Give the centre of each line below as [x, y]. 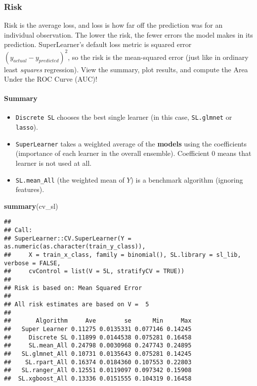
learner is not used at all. [54, 163]
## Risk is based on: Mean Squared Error [73, 288]
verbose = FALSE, [32, 263]
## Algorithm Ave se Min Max [98, 321]
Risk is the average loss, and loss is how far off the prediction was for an [113, 25]
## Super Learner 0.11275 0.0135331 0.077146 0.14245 [98, 329]
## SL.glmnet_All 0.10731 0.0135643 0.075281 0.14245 [98, 354]
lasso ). [27, 127]
